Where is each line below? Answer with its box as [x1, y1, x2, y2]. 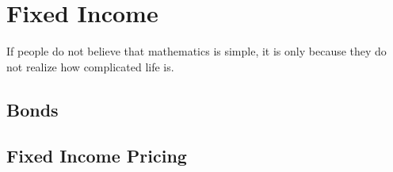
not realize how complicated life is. [6, 58, 174, 75]
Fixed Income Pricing [6, 143, 187, 168]
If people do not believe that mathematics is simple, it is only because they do [6, 43, 387, 59]
